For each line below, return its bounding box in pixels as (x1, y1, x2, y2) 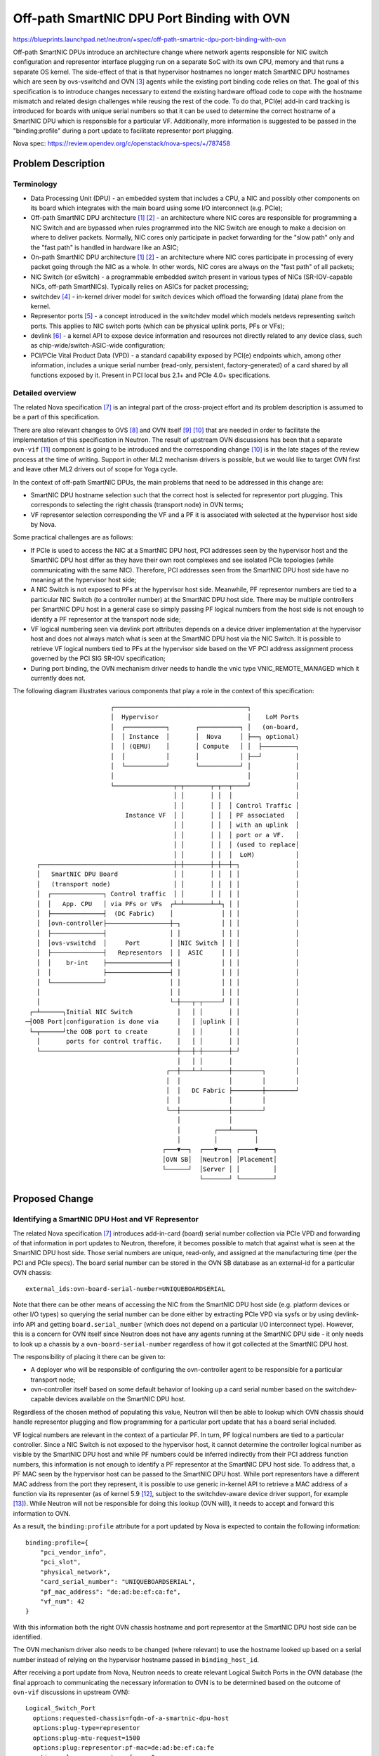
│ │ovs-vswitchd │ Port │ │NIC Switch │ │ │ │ (36, 939, 300, 948)
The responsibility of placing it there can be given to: (13, 1352, 166, 1361)
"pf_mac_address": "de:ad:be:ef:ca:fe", (39, 1587, 182, 1596)
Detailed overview (13, 388, 77, 398)
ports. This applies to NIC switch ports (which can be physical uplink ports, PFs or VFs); (30, 322, 285, 330)
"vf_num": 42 (39, 1597, 85, 1605)
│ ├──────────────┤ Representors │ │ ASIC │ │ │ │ (36, 949, 300, 957)
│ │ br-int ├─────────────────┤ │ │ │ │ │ (36, 959, 300, 967)
